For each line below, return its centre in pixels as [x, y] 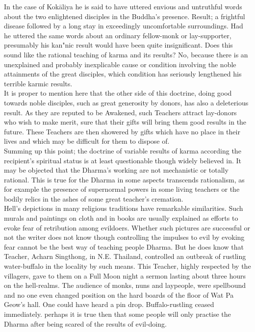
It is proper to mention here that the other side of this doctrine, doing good [118, 93]
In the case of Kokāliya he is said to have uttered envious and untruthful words [123, 6]
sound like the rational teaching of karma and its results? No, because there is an [126, 54]
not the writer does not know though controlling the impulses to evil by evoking [124, 237]
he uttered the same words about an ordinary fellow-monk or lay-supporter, [118, 35]
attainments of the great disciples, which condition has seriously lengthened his [123, 74]
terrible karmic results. [38, 83]
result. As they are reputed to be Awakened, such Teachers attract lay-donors [120, 112]
